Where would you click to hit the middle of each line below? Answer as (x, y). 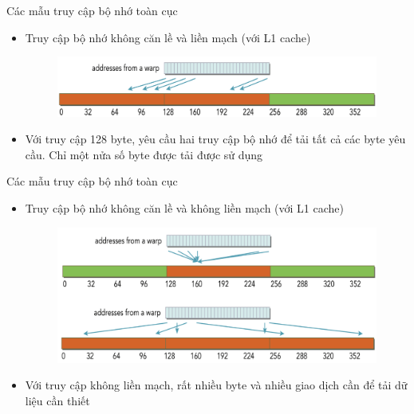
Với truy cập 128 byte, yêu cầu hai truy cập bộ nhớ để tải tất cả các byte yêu (215, 139)
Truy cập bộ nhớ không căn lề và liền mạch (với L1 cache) (168, 37)
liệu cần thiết (57, 400)
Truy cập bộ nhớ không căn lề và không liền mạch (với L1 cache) (185, 207)
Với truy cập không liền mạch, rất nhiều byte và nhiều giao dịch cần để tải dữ (216, 385)
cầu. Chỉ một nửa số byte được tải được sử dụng (144, 154)
